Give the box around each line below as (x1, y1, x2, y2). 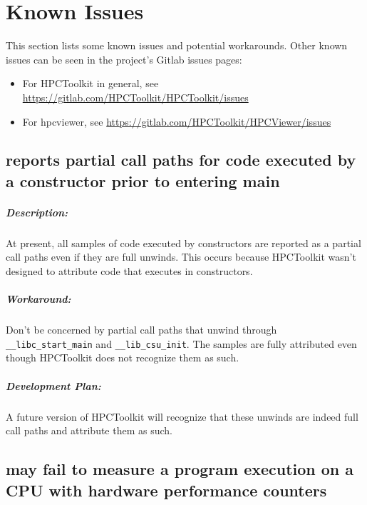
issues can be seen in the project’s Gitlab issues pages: (6, 51, 242, 66)
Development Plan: (6, 378, 101, 393)
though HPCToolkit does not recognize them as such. (6, 350, 239, 365)
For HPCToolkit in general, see (22, 76, 159, 91)
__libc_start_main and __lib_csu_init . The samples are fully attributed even (6, 336, 357, 351)
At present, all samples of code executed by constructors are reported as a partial (6, 235, 361, 250)
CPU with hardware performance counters (6, 479, 327, 501)
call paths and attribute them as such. (6, 423, 172, 438)
